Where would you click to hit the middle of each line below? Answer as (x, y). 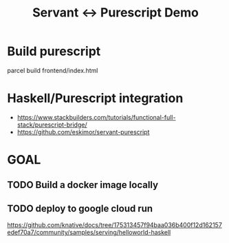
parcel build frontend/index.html (53, 70)
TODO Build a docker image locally (83, 185)
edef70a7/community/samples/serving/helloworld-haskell (89, 233)
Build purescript (54, 51)
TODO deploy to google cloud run (80, 208)
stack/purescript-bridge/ (52, 125)
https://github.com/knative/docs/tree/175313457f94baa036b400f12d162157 (115, 225)
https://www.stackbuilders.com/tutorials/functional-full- (96, 117)
